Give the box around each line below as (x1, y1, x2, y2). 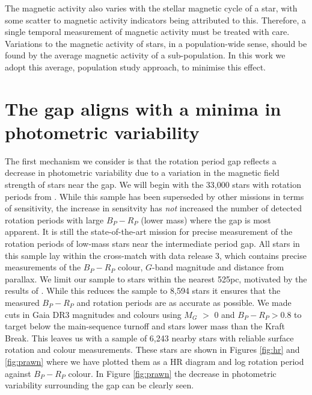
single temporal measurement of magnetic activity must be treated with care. (5, 25, 290, 38)
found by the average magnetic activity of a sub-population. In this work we (5, 49, 286, 61)
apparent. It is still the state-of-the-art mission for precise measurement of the (5, 225, 293, 238)
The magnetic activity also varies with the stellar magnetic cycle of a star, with (5, 2, 298, 14)
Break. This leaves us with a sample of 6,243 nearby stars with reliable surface (5, 331, 294, 344)
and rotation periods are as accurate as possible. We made (76, 296, 292, 308)
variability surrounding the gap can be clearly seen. (5, 379, 194, 391)
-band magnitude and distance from (152, 261, 284, 273)
